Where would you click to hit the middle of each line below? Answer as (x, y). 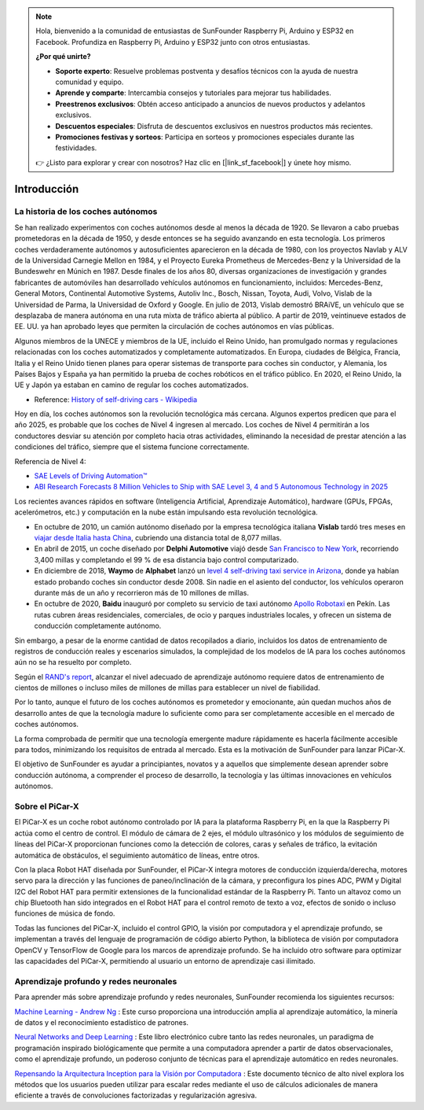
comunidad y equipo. (90, 82)
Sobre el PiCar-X (47, 806)
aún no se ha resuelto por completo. (73, 662)
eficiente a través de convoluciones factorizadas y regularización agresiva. (136, 1095)
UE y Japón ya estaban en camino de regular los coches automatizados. (132, 385)
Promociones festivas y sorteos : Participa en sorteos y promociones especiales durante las (205, 137)
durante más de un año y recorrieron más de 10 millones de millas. (141, 592)
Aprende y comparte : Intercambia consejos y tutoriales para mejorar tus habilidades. (193, 93)
